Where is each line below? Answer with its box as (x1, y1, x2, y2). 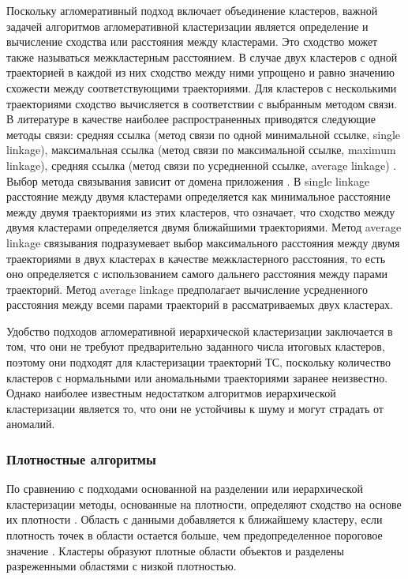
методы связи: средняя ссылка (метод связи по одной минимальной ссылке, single (6, 126, 401, 142)
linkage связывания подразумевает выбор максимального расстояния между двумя (6, 234, 400, 250)
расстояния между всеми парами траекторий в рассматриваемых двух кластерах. (6, 296, 394, 313)
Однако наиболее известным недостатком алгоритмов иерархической (6, 385, 336, 401)
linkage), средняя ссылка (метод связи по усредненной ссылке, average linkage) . (6, 156, 397, 173)
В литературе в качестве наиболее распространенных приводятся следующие (6, 111, 376, 127)
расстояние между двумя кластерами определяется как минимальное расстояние (6, 188, 391, 205)
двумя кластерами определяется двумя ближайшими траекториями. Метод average (6, 219, 402, 235)
